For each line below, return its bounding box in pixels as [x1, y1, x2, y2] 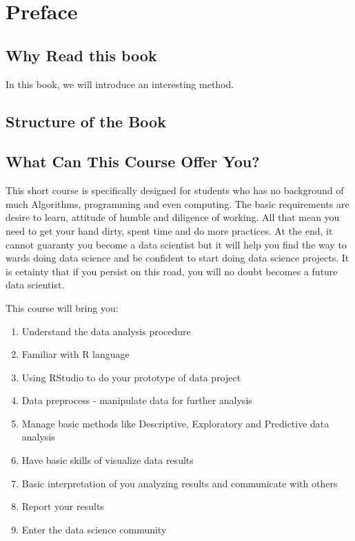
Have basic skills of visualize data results [21, 453, 194, 467]
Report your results [21, 499, 104, 513]
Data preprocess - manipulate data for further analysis [21, 393, 252, 407]
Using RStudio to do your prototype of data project [21, 370, 241, 384]
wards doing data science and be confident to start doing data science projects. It [6, 251, 349, 265]
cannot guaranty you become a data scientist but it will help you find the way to [6, 237, 347, 251]
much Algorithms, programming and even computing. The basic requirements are [6, 196, 349, 211]
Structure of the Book [6, 110, 166, 131]
